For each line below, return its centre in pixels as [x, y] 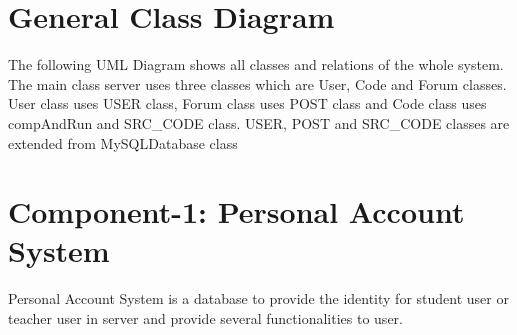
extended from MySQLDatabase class [123, 142]
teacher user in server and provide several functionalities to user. [205, 318]
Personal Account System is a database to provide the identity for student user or [258, 298]
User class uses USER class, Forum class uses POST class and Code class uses [247, 103]
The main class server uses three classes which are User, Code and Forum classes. [257, 83]
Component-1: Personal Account [236, 211]
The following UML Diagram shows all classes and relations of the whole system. [256, 64]
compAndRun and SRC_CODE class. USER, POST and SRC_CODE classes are [259, 122]
